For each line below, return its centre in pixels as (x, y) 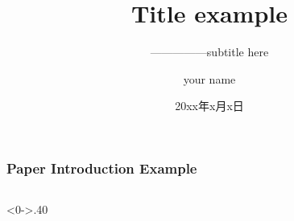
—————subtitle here (209, 52)
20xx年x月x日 (209, 106)
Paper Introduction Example (102, 168)
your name (209, 78)
